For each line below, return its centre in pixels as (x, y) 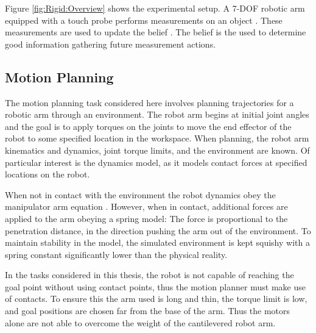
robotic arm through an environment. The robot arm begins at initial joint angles (157, 114)
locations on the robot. (47, 174)
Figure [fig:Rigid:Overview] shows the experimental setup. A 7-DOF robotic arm (155, 8)
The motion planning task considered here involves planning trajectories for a (149, 102)
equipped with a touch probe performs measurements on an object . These (144, 20)
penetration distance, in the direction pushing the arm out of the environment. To (158, 230)
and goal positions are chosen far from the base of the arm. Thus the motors (148, 311)
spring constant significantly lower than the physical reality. (116, 254)
